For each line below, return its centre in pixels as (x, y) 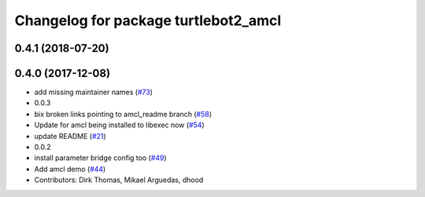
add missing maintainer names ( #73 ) (94, 92)
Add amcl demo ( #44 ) (70, 169)
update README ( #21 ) (70, 136)
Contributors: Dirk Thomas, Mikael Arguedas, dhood (119, 180)
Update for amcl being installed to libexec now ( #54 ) (119, 125)
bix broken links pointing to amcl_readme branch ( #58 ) (123, 114)
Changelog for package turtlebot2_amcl (148, 20)
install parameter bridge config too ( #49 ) (100, 158)
